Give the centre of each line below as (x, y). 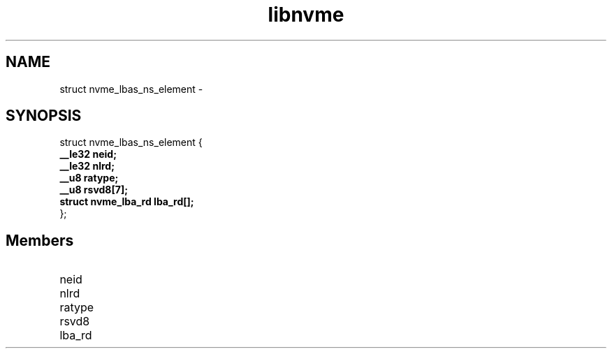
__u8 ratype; (89, 178)
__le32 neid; (88, 154)
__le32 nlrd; (87, 166)
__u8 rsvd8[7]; (94, 190)
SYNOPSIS (44, 116)
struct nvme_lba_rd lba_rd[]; (127, 202)
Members (40, 240)
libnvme (306, 15)
